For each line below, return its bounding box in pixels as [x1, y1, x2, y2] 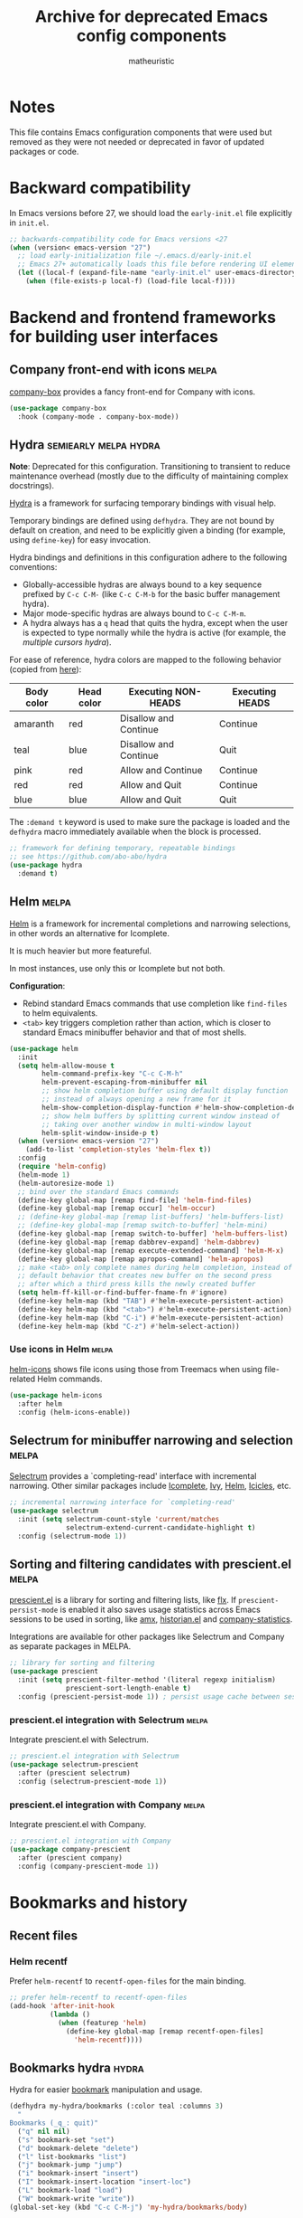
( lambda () [49, 2010, 91, 2019]
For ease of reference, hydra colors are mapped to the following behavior [9, 654, 282, 666]
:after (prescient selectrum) [17, 1768, 131, 1777]
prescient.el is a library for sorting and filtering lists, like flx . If [9, 1595, 237, 1606]
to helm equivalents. [22, 1007, 98, 1019]
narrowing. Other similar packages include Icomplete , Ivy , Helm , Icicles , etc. [9, 1481, 291, 1492]
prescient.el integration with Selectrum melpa [9, 1713, 208, 1726]
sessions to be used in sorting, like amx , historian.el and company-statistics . [9, 1614, 293, 1625]
